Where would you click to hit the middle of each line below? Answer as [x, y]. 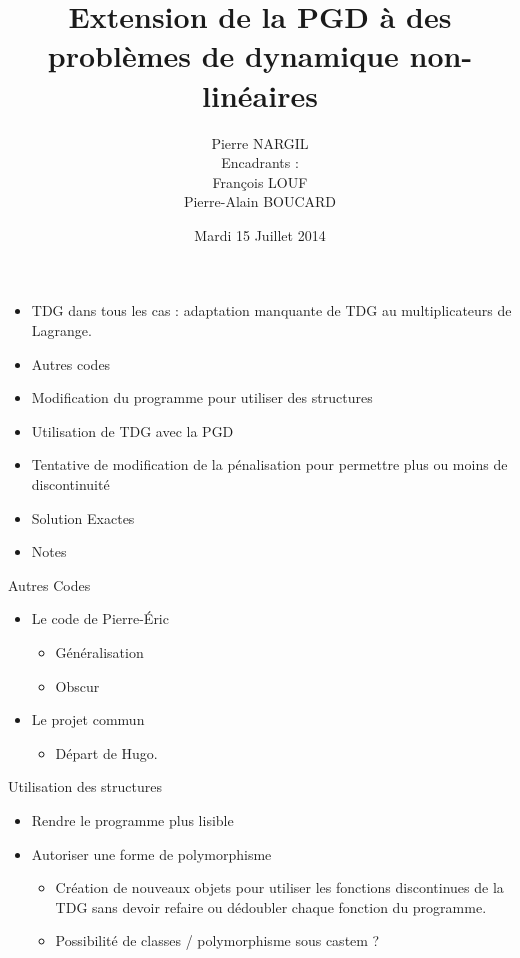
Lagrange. [61, 330]
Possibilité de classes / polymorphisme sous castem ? [217, 940]
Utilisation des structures [85, 786]
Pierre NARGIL [260, 142]
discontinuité [70, 484]
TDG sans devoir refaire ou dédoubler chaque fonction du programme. [271, 906]
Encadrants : [260, 162]
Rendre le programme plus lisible [132, 819]
